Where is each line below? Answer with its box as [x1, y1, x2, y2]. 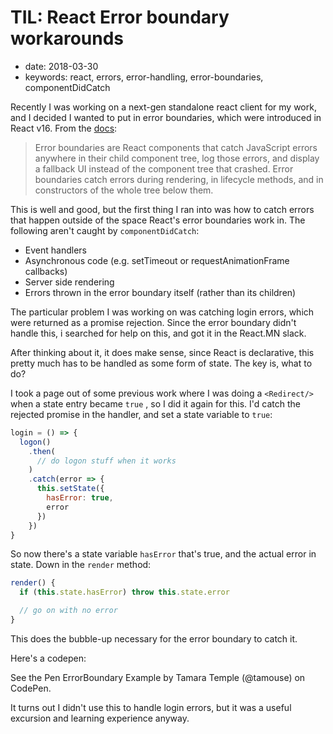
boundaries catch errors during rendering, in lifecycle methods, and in [34, 173, 324, 185]
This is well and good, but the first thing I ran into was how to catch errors [10, 203, 315, 215]
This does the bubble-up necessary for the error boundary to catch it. [10, 632, 298, 645]
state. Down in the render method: [10, 559, 152, 571]
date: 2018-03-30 [24, 60, 99, 72]
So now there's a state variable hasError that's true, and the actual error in [10, 548, 317, 560]
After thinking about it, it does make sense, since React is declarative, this [10, 346, 315, 358]
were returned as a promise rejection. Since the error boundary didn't [10, 316, 297, 328]
